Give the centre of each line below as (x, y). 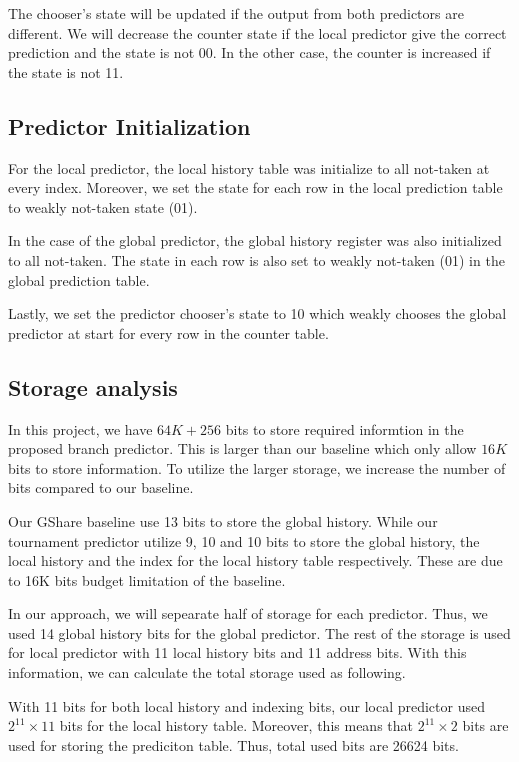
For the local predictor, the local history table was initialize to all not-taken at (249, 167)
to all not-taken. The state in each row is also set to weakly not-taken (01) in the (256, 259)
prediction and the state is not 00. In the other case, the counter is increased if (249, 52)
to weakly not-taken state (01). (103, 206)
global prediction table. (79, 279)
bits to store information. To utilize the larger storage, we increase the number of (257, 467)
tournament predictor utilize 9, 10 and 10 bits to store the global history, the (244, 540)
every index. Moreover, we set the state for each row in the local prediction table (255, 187)
